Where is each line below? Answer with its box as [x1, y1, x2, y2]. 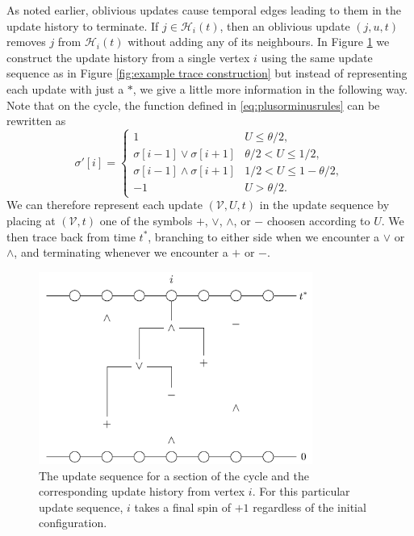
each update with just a [6, 80, 124, 97]
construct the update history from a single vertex [6, 48, 250, 65]
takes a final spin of [134, 498, 232, 515]
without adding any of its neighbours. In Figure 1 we [128, 33, 390, 50]
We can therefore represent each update [6, 196, 203, 213]
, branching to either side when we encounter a [148, 228, 380, 245]
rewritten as [6, 112, 66, 129]
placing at [6, 211, 56, 228]
